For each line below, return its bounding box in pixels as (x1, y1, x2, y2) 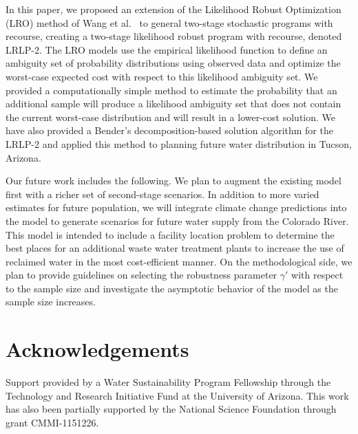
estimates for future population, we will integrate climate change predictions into (6, 200, 347, 215)
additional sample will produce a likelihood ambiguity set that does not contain (6, 96, 341, 111)
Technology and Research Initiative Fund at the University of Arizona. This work (6, 388, 349, 402)
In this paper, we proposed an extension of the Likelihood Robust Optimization (6, 2, 341, 16)
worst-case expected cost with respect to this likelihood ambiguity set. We (6, 69, 318, 83)
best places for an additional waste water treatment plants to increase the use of (6, 241, 344, 255)
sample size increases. (6, 294, 96, 309)
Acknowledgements (6, 335, 189, 363)
